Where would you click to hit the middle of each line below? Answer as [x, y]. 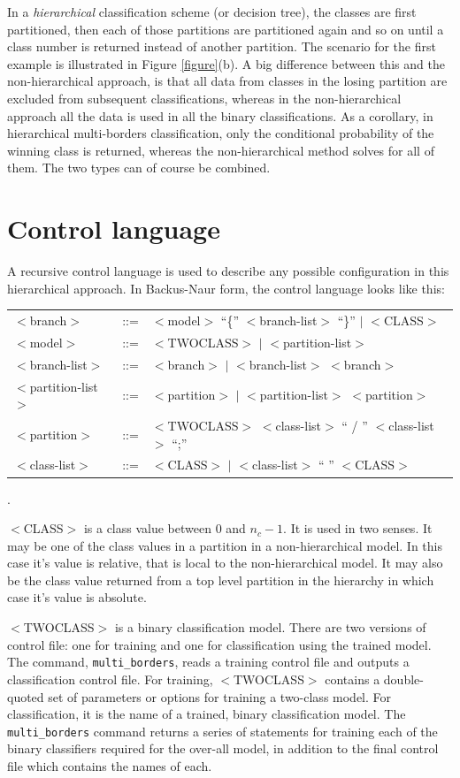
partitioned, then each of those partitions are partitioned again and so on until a [226, 29]
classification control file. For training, [110, 679]
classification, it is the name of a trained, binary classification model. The [207, 714]
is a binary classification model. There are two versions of [270, 627]
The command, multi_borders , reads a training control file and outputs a [208, 662]
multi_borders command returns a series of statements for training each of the [222, 731]
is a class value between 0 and [165, 528]
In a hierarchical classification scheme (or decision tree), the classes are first [212, 11]
